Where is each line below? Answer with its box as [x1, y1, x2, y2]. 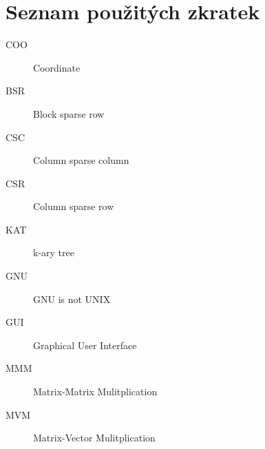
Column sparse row [33, 199, 114, 213]
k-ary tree [33, 245, 74, 260]
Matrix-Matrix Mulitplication [33, 384, 158, 399]
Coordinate [33, 60, 81, 74]
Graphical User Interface [33, 337, 137, 352]
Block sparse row [33, 106, 105, 121]
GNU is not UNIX [33, 291, 111, 306]
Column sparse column [33, 153, 129, 167]
